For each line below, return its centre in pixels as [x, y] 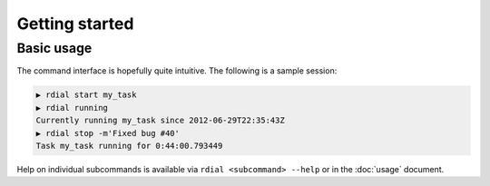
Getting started [75, 24]
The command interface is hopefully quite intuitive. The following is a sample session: [177, 71]
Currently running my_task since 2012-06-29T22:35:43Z [160, 121]
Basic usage [54, 48]
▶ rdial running [72, 108]
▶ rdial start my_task [86, 95]
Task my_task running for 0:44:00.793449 [129, 146]
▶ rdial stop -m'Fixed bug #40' [108, 133]
